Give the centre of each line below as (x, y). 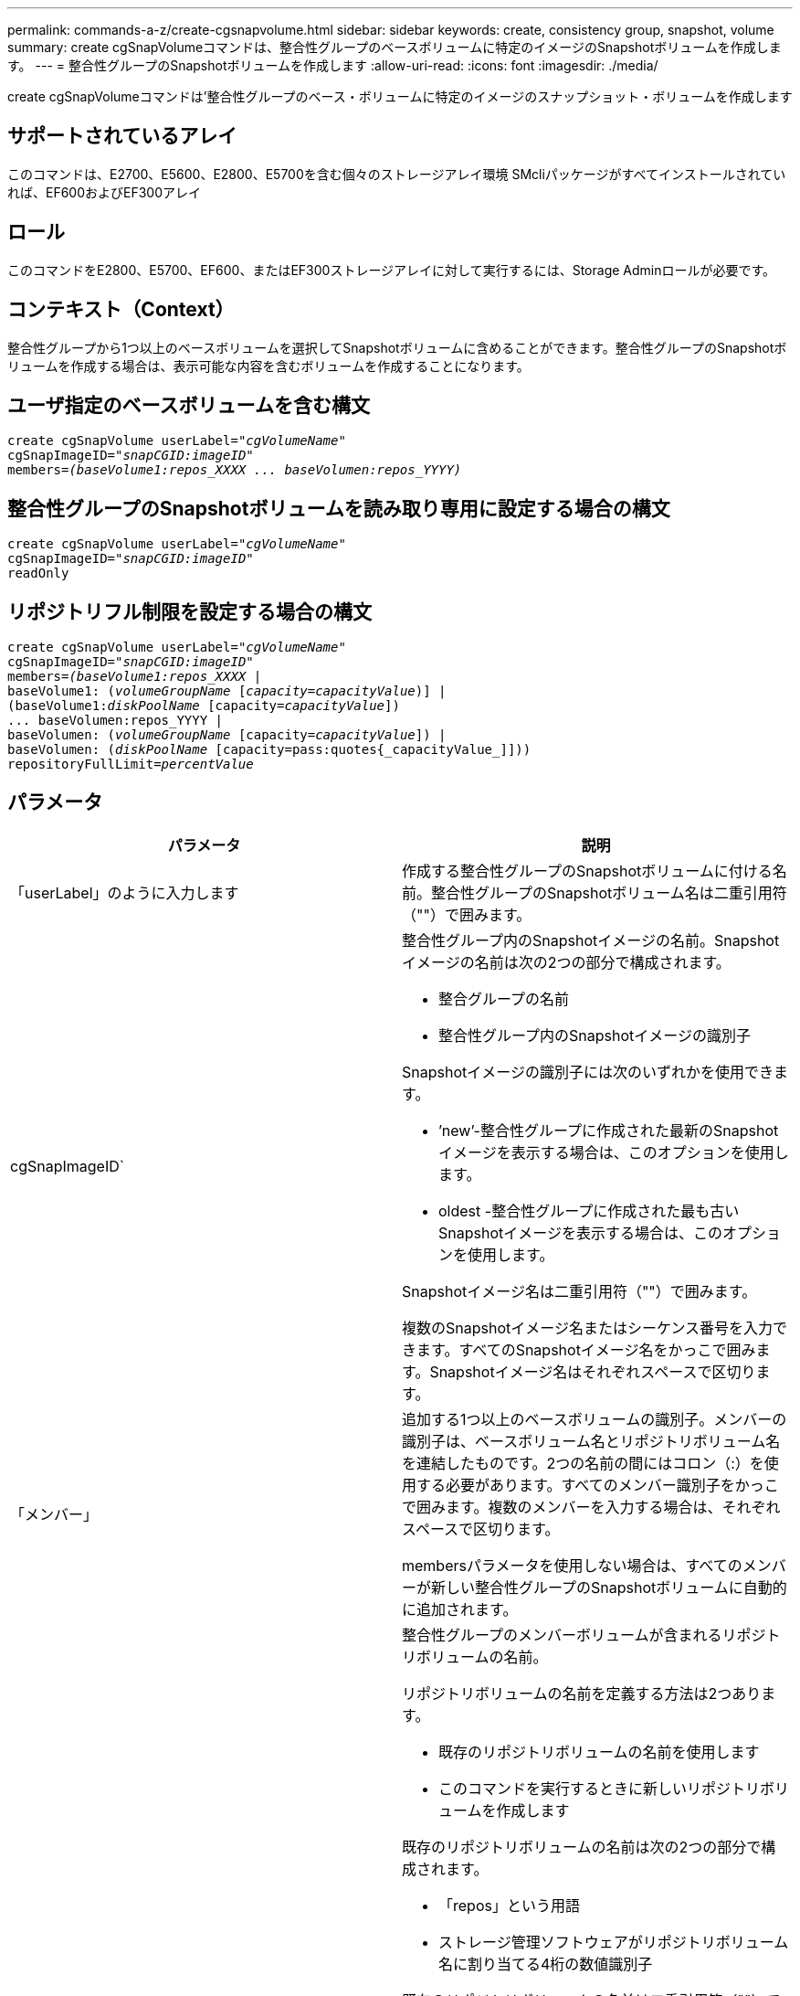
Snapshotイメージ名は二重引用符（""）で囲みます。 (579, 1291)
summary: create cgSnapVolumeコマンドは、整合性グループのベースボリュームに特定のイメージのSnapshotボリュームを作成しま (395, 47)
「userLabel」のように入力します (125, 892)
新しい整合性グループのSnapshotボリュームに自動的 (609, 1587)
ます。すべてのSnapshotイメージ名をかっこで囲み (586, 1349)
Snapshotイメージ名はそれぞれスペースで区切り (593, 1371)
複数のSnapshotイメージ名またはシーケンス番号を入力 (588, 1327)
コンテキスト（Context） (121, 310)
